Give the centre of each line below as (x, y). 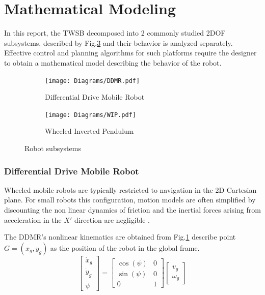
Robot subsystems (53, 148)
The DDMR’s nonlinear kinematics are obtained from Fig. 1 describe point (120, 237)
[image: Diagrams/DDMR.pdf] (92, 81)
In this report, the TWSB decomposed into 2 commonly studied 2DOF (115, 33)
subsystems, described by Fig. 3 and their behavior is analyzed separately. (118, 42)
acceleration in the (33, 219)
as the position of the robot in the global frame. (125, 247)
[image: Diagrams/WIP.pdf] (90, 115)
